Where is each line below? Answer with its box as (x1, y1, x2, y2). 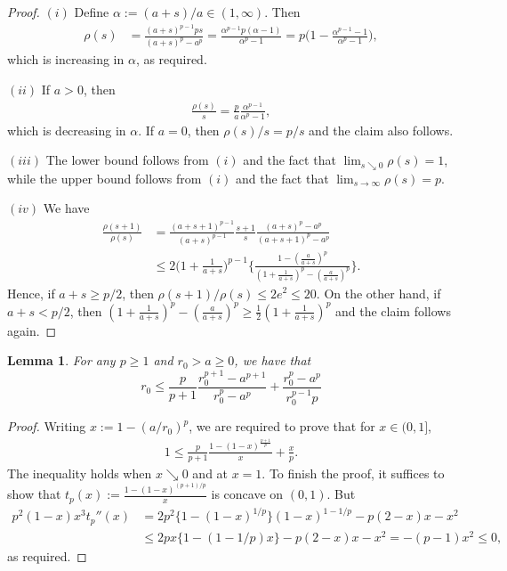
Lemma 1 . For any (7, 351, 116, 370)
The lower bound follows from (45, 151, 209, 169)
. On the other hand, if (316, 283, 441, 302)
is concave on (211, 485, 284, 503)
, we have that (234, 351, 311, 370)
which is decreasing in (7, 120, 126, 139)
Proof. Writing (7, 417, 86, 436)
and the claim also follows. (309, 120, 454, 139)
